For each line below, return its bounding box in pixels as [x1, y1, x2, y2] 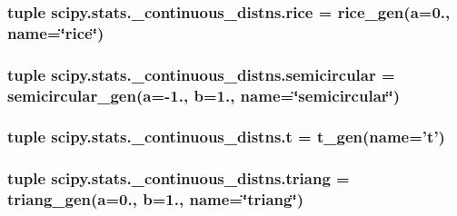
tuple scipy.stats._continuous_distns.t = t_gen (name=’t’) [7, 125, 445, 148]
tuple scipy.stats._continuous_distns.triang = [7, 167, 350, 190]
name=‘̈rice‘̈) [7, 21, 104, 44]
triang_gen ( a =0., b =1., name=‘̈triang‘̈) [7, 188, 303, 211]
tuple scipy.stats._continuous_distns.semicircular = [7, 63, 395, 85]
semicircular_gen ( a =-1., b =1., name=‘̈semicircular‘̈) [7, 83, 401, 106]
